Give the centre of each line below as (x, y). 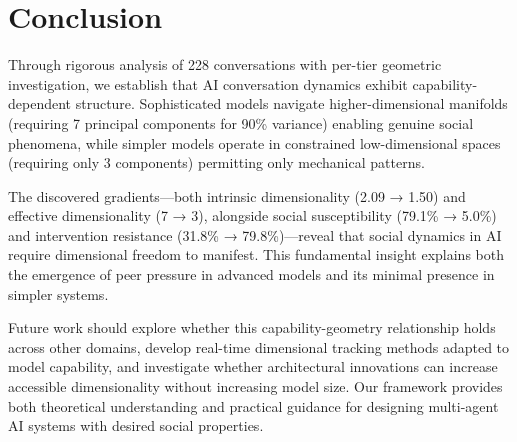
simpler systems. (58, 293)
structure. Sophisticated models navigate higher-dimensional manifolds (291, 103)
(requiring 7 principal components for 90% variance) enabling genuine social (241, 122)
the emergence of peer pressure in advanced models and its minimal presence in (251, 274)
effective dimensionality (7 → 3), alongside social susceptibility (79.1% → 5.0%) (252, 215)
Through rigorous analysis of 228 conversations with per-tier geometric (225, 64)
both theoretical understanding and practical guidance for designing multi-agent (253, 405)
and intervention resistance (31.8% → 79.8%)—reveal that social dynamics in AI (255, 234)
